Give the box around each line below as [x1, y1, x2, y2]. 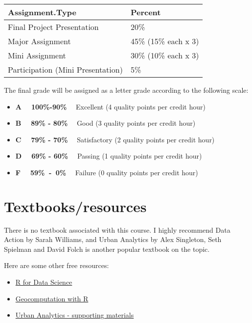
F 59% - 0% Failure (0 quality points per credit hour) [15, 167, 198, 177]
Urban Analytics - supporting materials [15, 310, 134, 320]
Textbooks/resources [4, 196, 147, 216]
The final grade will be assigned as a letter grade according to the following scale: [4, 85, 249, 95]
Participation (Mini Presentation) [8, 64, 123, 75]
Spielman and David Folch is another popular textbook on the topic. [4, 243, 210, 254]
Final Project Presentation [8, 21, 99, 32]
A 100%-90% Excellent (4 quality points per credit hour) [15, 101, 206, 111]
